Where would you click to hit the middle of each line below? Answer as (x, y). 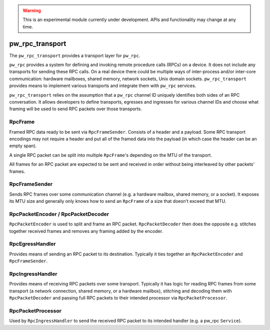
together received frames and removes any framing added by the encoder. (86, 231)
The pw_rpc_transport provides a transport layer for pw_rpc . (75, 56)
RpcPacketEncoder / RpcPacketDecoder (59, 214)
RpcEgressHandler (32, 244)
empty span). (23, 146)
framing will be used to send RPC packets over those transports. (75, 109)
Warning (32, 11)
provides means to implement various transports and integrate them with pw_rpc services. (103, 86)
